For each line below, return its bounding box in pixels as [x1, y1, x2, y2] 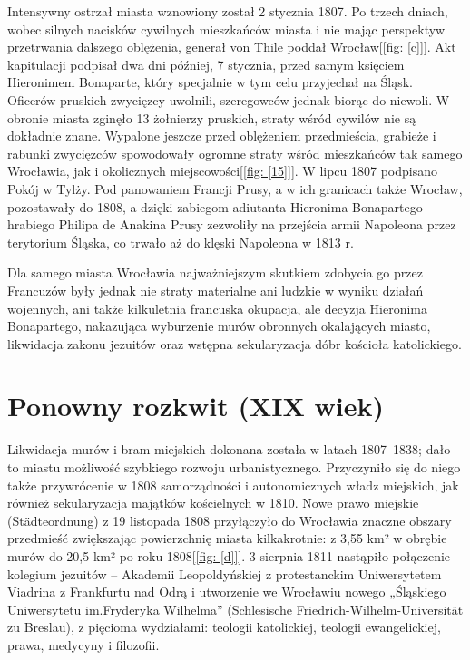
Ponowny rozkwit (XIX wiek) [7, 387, 384, 424]
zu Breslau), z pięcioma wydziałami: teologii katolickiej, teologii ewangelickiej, [7, 617, 441, 636]
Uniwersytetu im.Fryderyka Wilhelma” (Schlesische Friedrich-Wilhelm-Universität [7, 599, 464, 618]
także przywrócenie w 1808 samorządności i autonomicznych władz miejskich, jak [7, 475, 459, 494]
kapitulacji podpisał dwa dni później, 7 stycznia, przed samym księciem [7, 54, 405, 73]
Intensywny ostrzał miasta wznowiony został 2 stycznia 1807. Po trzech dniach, [7, 2, 448, 20]
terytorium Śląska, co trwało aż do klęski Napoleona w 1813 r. [7, 232, 354, 251]
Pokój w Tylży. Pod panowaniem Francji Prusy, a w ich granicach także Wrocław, [7, 179, 463, 198]
